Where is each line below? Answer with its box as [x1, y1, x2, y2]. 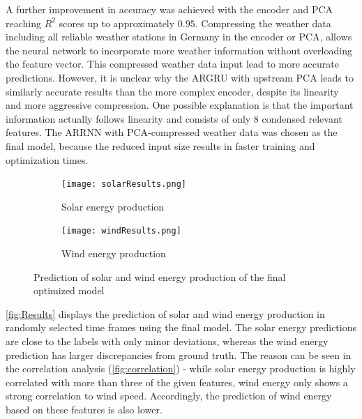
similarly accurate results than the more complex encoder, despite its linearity [6, 84, 339, 98]
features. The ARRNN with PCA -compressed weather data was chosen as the [6, 125, 338, 139]
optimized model [33, 283, 105, 298]
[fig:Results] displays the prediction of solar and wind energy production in [6, 306, 325, 321]
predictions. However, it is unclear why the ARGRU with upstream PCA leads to [6, 70, 354, 84]
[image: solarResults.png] [61, 179, 186, 190]
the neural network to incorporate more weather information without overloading [6, 43, 352, 57]
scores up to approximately [59, 15, 175, 30]
